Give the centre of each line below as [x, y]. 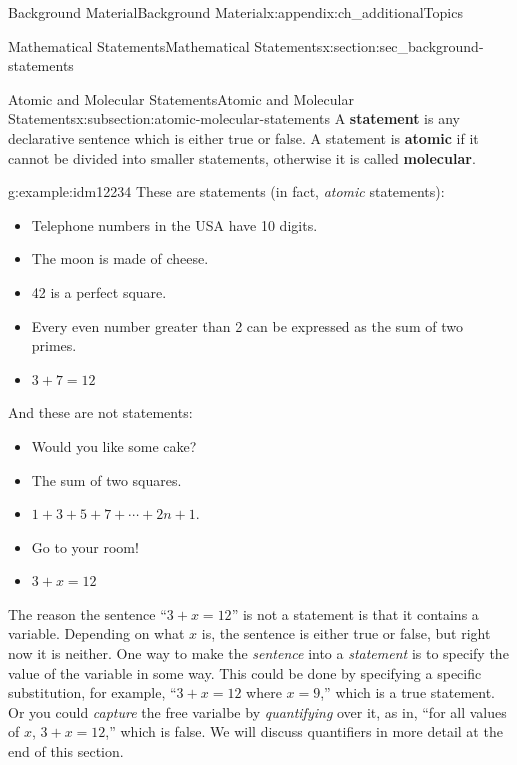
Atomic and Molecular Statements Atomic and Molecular [181, 98]
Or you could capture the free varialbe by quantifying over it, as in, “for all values [257, 711]
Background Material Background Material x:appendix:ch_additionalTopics [235, 12]
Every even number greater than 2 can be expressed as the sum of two [247, 325]
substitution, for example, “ [92, 692]
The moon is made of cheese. [120, 258]
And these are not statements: [100, 412]
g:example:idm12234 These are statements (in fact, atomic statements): [226, 191]
